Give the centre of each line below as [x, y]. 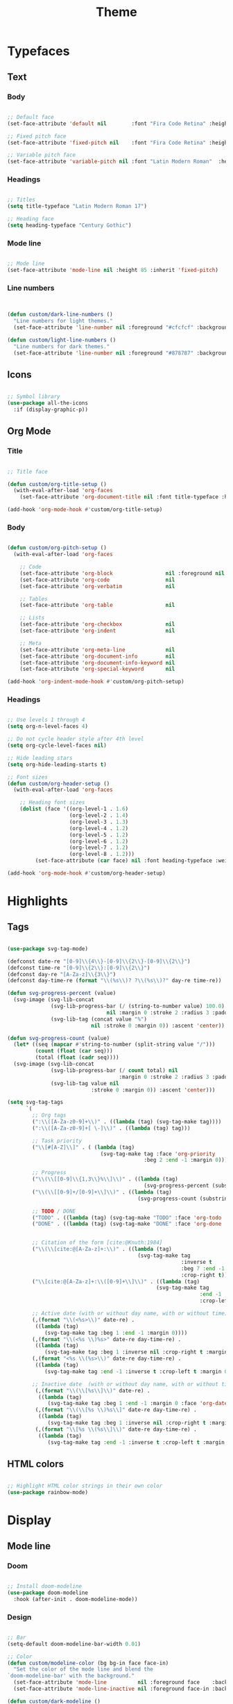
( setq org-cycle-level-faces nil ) [57, 746]
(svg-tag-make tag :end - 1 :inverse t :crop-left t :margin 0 [136, 1371]
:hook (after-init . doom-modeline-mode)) [76, 1599]
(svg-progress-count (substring [184, 1199]
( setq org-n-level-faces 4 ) [48, 727]
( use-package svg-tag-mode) [48, 949]
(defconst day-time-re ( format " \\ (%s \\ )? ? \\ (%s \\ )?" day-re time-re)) [114, 981]
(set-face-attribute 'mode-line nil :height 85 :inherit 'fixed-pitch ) [113, 270]
